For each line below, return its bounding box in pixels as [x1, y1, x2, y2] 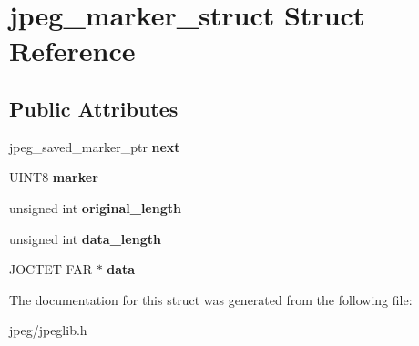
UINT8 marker [9, 168, 98, 187]
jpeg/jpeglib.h [9, 321, 87, 340]
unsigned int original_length [9, 198, 181, 217]
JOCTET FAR [9, 259, 92, 279]
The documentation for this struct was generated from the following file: [9, 290, 413, 309]
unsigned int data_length [9, 229, 161, 248]
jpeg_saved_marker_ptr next [9, 137, 180, 156]
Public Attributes [9, 94, 179, 122]
